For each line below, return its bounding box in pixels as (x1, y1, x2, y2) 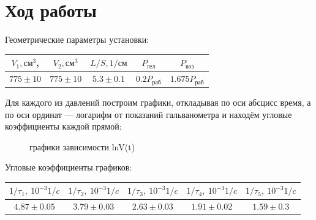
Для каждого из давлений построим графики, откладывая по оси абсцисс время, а (5, 96, 311, 109)
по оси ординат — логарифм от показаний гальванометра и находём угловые (5, 108, 292, 120)
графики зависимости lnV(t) (29, 140, 135, 153)
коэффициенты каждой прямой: (5, 120, 122, 133)
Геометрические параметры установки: (5, 33, 149, 46)
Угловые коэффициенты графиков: (5, 161, 132, 174)
